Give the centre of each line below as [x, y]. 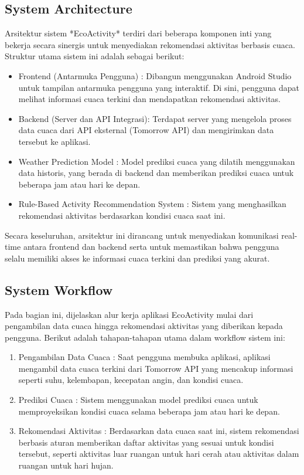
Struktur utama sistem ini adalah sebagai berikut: [95, 56]
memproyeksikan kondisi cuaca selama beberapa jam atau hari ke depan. [149, 411]
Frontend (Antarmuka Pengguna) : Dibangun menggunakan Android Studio [155, 75]
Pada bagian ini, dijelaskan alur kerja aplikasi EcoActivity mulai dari [129, 314]
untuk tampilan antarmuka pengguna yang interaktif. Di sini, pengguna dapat [159, 87]
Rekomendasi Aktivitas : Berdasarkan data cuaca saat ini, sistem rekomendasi [159, 431]
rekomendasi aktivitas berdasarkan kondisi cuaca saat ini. [122, 215]
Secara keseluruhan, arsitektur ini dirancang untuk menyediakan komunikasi [142, 235]
